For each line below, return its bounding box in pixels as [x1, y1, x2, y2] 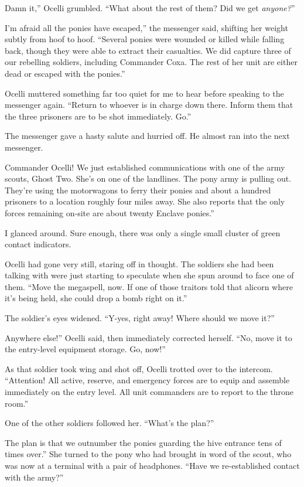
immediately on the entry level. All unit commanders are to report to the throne [5, 386, 294, 398]
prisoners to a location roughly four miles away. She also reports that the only [5, 195, 285, 207]
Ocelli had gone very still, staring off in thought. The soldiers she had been [5, 257, 274, 270]
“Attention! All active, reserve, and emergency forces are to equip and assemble [5, 374, 290, 386]
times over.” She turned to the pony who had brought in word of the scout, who [5, 448, 292, 460]
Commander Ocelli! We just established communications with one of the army [5, 161, 285, 173]
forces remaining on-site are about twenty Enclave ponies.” [5, 206, 214, 219]
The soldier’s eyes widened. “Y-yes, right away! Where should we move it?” [5, 312, 275, 324]
